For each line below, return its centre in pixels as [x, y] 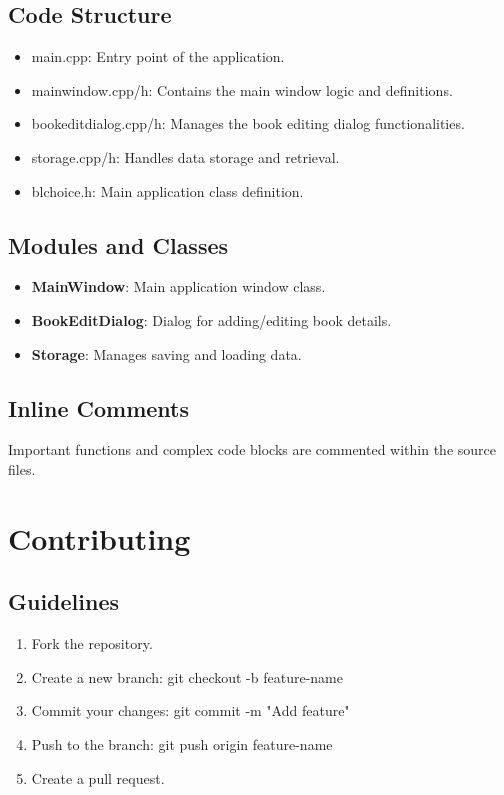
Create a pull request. [98, 777]
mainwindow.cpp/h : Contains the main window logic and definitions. [242, 89]
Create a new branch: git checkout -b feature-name [187, 676]
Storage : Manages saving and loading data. [166, 353]
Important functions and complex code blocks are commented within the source [252, 449]
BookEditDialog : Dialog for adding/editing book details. [211, 319]
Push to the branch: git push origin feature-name [182, 743]
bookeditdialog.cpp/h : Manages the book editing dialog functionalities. [248, 123]
